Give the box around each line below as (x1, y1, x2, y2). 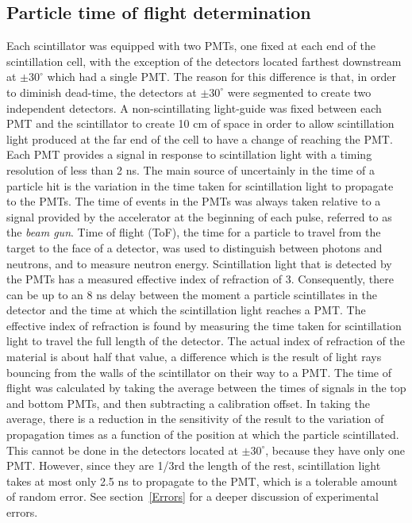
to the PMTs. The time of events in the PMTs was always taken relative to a (6, 193, 381, 210)
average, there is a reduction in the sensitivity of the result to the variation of (6, 410, 384, 427)
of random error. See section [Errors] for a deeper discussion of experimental (6, 488, 379, 505)
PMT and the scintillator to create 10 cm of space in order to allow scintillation (6, 115, 395, 132)
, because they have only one (265, 441, 406, 458)
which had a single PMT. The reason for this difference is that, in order (47, 68, 396, 85)
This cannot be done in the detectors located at (6, 441, 238, 458)
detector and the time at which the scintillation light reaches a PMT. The (6, 302, 366, 318)
